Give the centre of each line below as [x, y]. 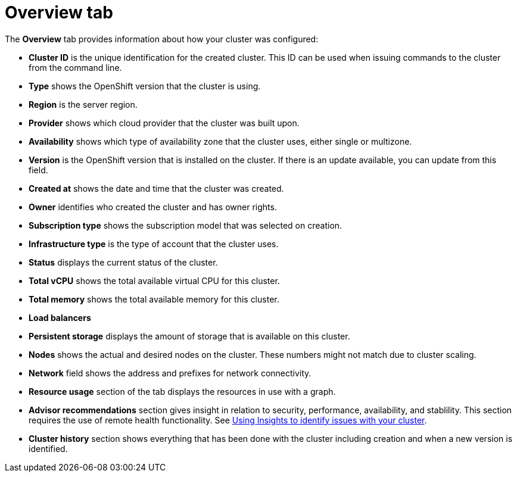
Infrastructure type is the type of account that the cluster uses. [154, 244]
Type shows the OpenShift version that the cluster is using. [145, 86]
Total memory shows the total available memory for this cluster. [154, 299]
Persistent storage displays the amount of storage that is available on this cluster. [189, 336]
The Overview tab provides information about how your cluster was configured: [162, 39]
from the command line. [75, 67]
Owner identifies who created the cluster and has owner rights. [153, 207]
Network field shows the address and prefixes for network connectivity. [170, 373]
